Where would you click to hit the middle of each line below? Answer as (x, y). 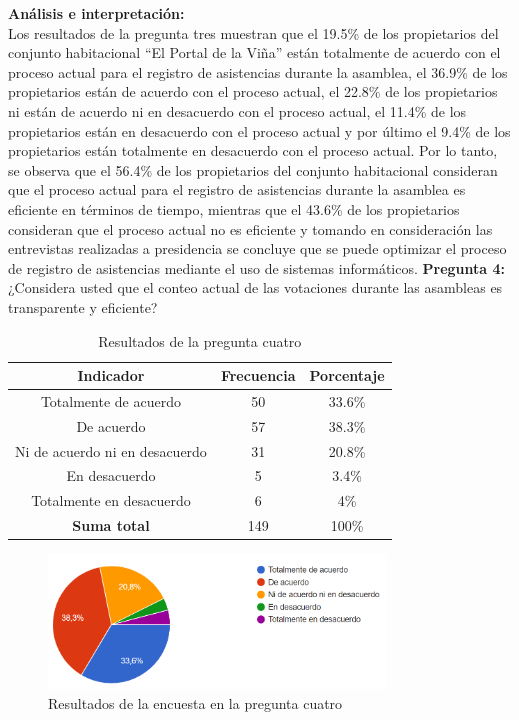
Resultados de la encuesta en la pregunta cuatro (195, 702)
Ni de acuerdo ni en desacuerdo (111, 450)
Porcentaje (347, 375)
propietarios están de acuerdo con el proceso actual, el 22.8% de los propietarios (253, 91)
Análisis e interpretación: (96, 13)
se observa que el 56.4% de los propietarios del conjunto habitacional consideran (253, 169)
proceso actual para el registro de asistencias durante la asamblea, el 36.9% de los (258, 71)
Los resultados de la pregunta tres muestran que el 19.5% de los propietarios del (253, 32)
